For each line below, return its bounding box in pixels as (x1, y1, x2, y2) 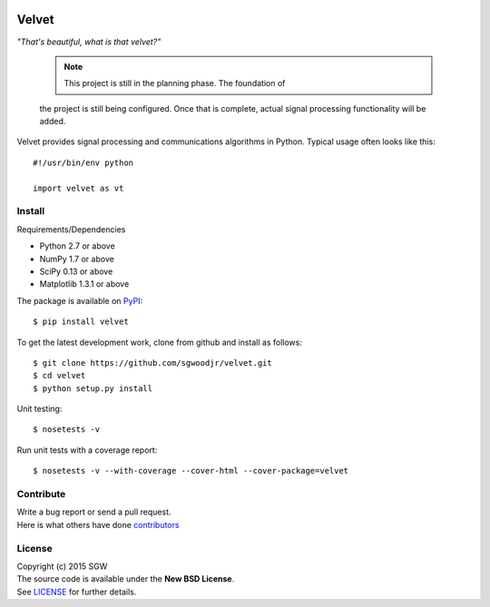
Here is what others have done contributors (16, 519, 180, 530)
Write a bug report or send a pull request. (16, 506, 171, 517)
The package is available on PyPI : (16, 295, 143, 306)
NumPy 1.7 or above (39, 253, 115, 264)
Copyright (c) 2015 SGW (16, 561, 108, 572)
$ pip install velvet (33, 317, 129, 327)
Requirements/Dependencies (16, 223, 126, 235)
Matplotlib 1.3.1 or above (39, 279, 130, 289)
